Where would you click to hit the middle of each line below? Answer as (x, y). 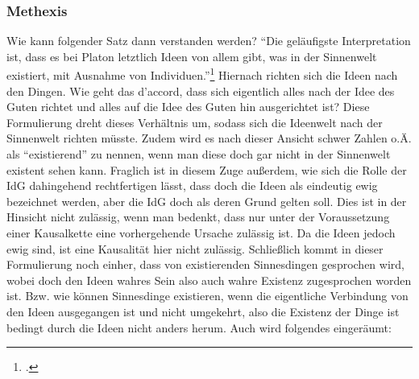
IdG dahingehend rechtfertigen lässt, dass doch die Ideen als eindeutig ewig (192, 185)
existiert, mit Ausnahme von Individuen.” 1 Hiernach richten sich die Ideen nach (202, 74)
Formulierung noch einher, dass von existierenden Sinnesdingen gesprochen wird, (205, 264)
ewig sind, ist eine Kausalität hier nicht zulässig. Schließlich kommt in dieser (195, 248)
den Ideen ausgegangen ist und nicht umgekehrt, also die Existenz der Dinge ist (203, 311)
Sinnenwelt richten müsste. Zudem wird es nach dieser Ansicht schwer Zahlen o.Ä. (209, 138)
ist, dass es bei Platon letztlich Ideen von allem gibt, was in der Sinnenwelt (192, 56)
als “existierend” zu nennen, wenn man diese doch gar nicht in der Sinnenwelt (199, 154)
